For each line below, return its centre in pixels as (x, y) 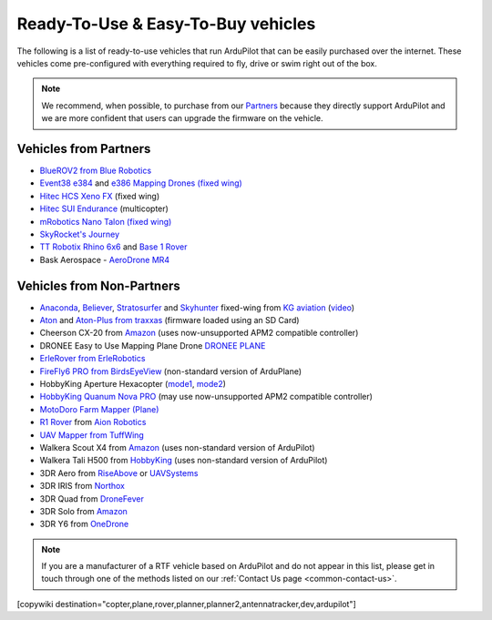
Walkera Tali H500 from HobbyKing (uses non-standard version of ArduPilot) (184, 461)
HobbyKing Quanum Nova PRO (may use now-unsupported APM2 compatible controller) (206, 397)
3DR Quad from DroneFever (92, 498)
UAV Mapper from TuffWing (92, 435)
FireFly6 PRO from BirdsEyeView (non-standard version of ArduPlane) (171, 371)
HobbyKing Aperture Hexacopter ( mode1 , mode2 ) (133, 384)
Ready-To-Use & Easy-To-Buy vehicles (166, 24)
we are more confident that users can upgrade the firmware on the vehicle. (182, 118)
